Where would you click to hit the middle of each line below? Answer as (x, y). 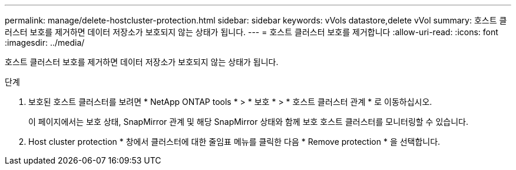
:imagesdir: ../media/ (45, 42)
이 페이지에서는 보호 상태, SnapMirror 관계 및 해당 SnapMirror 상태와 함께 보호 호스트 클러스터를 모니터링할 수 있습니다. (248, 122)
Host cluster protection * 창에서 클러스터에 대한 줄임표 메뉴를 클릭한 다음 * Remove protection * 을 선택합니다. (234, 142)
